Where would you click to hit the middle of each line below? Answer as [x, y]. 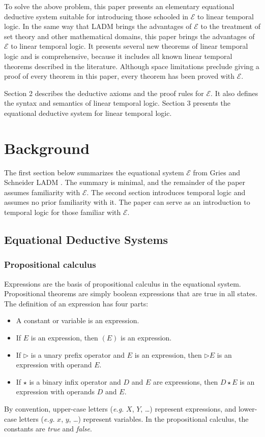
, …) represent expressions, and [188, 408]
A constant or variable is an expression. [78, 320]
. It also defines [234, 93]
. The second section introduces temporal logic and [166, 192]
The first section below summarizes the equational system [94, 172]
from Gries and [216, 172]
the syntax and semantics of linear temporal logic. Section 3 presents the [117, 103]
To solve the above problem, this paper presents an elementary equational [119, 6]
